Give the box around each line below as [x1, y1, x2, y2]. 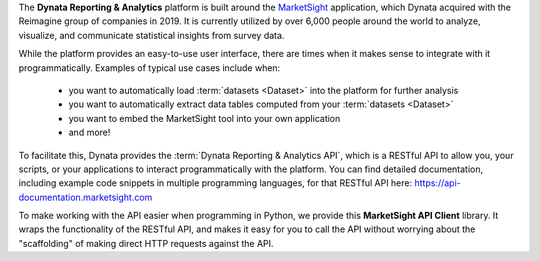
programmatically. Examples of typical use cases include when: [18, 61, 281, 74]
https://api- [414, 177, 462, 189]
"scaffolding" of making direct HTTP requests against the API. [18, 237, 274, 249]
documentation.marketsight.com [18, 191, 153, 203]
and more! [68, 126, 111, 139]
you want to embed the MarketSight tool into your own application [68, 112, 341, 124]
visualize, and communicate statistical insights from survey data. [18, 29, 285, 41]
